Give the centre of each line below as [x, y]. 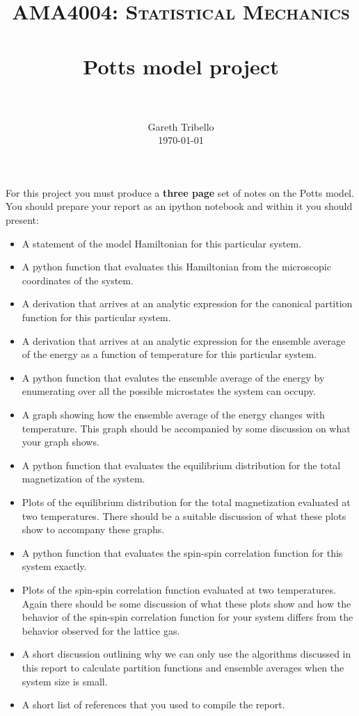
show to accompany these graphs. [93, 529]
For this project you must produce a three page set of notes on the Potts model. [180, 192]
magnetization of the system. [83, 479]
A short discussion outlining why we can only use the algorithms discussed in [186, 654]
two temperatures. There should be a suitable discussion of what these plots [184, 515]
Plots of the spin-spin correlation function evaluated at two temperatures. [179, 589]
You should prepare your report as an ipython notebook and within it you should [179, 206]
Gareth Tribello [181, 126]
